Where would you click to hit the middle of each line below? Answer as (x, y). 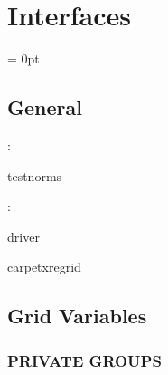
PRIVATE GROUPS (84, 360)
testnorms (35, 175)
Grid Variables (77, 316)
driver (23, 236)
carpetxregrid (44, 267)
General (45, 107)
